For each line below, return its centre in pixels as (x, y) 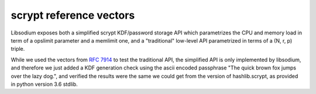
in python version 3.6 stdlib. (44, 84)
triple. (18, 49)
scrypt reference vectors (73, 15)
